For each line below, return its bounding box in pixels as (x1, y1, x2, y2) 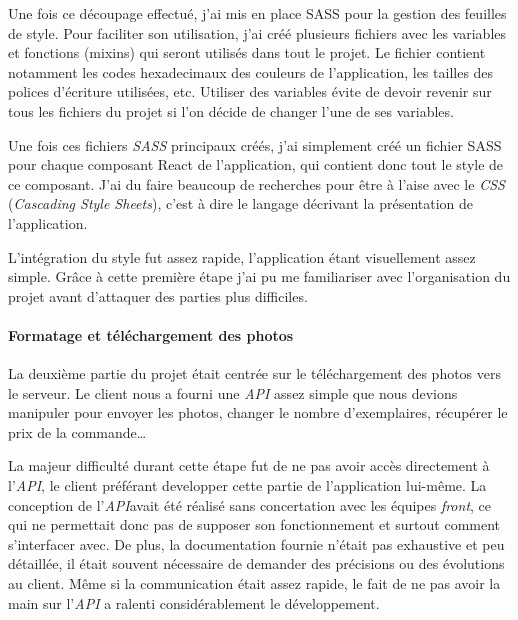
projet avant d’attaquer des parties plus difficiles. (8, 285, 308, 306)
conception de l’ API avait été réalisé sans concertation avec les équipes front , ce (8, 494, 492, 515)
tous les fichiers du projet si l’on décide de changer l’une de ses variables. (8, 100, 454, 121)
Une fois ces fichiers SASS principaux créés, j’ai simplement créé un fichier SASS (8, 134, 502, 155)
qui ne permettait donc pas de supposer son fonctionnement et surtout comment (8, 514, 501, 535)
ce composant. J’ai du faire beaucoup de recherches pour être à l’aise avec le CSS (8, 173, 505, 194)
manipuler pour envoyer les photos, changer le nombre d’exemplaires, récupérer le (8, 402, 508, 423)
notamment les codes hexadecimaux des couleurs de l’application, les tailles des (8, 61, 494, 82)
